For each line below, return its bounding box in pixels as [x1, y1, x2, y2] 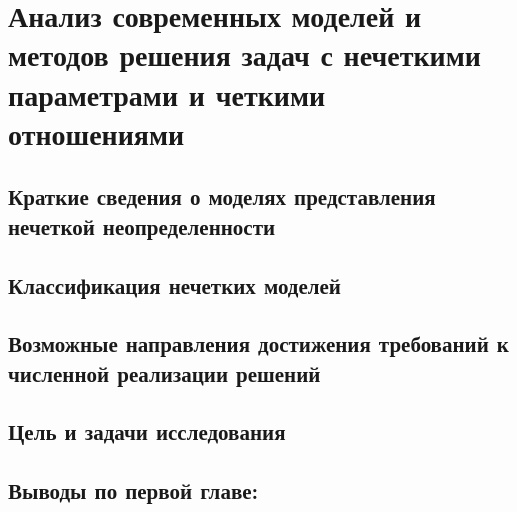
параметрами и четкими [8, 73, 326, 114]
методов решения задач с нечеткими [8, 34, 481, 75]
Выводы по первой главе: [8, 475, 259, 506]
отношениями [8, 112, 185, 153]
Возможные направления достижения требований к [8, 328, 509, 359]
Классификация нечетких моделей [8, 269, 341, 300]
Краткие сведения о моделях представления [8, 181, 436, 212]
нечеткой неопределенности [8, 210, 276, 241]
